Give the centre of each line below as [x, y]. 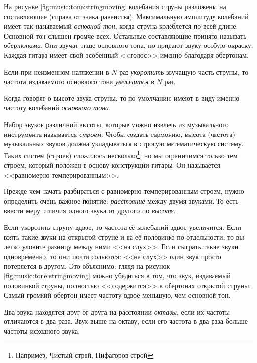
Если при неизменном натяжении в [57, 71]
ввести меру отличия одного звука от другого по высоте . [90, 210]
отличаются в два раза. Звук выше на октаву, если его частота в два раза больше [126, 321]
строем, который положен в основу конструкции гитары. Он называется [112, 164]
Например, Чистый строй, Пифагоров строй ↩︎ [84, 355]
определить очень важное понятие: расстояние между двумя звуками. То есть [121, 201]
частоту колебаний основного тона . [58, 108]
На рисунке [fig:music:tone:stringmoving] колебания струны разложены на [115, 6]
